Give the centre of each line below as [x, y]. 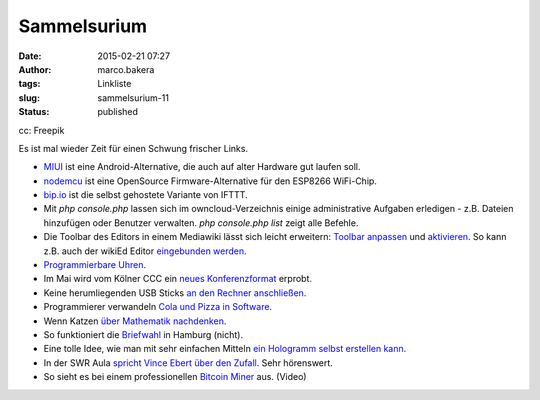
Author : [35, 69]
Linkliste [114, 84]
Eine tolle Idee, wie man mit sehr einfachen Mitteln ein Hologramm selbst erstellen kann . [225, 349]
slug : [29, 97]
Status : [34, 112]
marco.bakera [126, 69]
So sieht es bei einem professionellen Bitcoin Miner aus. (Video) [175, 377]
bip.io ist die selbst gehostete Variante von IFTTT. [146, 195]
